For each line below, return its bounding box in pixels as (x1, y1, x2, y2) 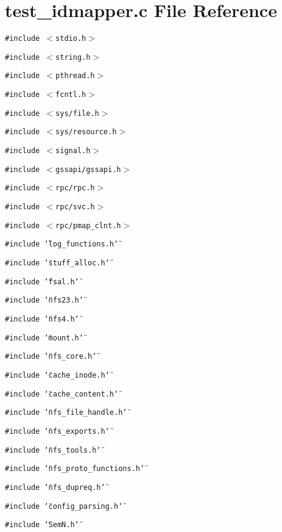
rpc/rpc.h (55, 184, 95, 193)
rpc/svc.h (55, 203, 95, 212)
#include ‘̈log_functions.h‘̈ (5, 240, 119, 249)
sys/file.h (55, 109, 99, 118)
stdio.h (55, 34, 86, 43)
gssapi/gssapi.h (55, 165, 121, 174)
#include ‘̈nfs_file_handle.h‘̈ (5, 408, 127, 417)
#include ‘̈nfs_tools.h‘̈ (5, 445, 101, 455)
